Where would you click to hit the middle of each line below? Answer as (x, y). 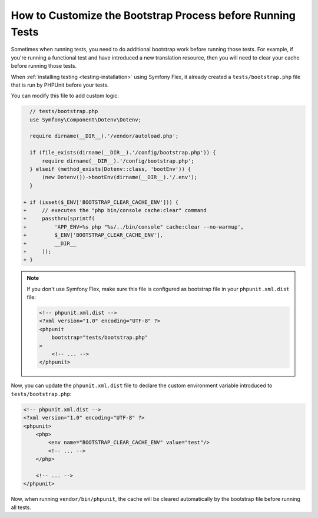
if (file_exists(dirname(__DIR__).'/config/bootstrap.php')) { (123, 153)
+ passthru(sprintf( (59, 219)
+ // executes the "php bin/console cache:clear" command (115, 210)
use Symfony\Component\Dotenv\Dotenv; (85, 120)
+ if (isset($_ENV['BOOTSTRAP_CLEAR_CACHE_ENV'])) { (101, 202)
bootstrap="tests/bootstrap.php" (100, 338)
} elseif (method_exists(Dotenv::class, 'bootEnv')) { (110, 169)
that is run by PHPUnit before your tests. (60, 85)
